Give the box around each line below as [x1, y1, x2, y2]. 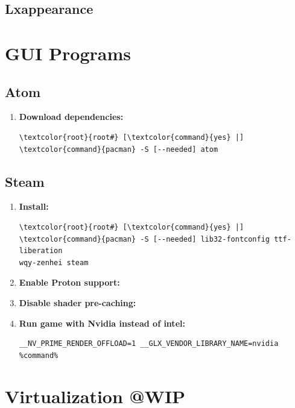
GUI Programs [5, 40, 131, 65]
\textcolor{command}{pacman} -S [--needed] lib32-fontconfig [19, 234, 270, 243]
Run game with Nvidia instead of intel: [19, 316, 185, 329]
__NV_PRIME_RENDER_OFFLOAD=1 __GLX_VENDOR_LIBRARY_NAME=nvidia [19, 339, 279, 348]
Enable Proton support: [19, 276, 120, 289]
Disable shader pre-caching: [19, 296, 136, 309]
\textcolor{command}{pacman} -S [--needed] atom [19, 145, 218, 154]
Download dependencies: [19, 110, 124, 123]
